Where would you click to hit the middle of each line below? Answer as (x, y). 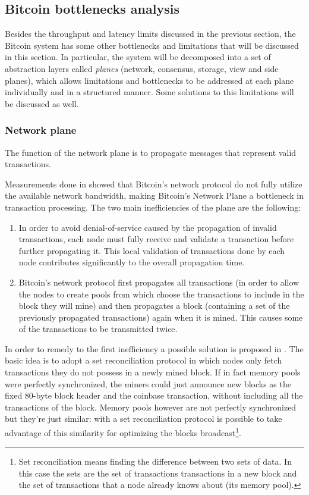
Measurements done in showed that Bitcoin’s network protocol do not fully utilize (154, 184)
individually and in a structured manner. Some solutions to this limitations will (149, 92)
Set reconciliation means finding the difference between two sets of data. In (155, 461)
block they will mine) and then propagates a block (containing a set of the (154, 306)
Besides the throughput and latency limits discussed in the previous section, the (150, 34)
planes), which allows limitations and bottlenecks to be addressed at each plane (149, 80)
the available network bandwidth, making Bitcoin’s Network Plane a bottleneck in (154, 195)
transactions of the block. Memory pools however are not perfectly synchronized (151, 407)
